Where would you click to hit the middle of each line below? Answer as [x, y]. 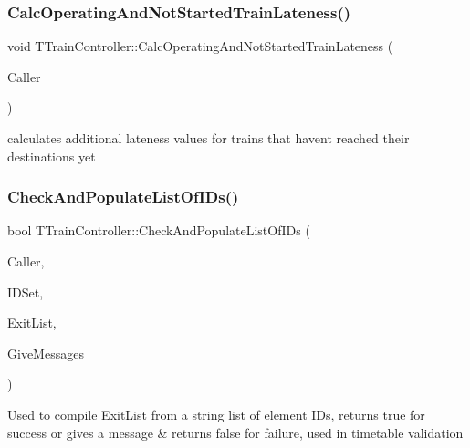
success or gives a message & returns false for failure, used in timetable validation [235, 432]
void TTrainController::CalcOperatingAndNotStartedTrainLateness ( [200, 46]
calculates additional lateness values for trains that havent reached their [209, 138]
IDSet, [26, 292]
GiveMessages [46, 353]
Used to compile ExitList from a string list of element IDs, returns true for [216, 414]
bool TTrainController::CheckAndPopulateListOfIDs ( [159, 230]
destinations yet [52, 156]
